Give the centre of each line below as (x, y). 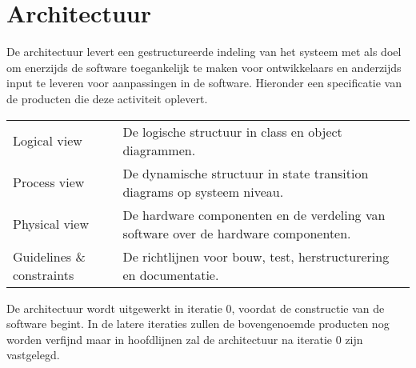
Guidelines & (49, 256)
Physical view (51, 224)
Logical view (48, 140)
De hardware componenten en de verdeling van (254, 214)
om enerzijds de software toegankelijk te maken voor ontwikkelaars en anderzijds (204, 67)
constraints (44, 274)
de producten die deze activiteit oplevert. (107, 98)
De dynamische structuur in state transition (246, 173)
